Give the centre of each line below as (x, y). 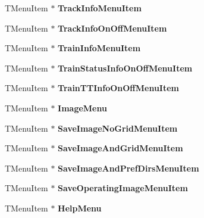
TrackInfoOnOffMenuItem (112, 28)
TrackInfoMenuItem (100, 8)
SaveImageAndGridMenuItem (120, 148)
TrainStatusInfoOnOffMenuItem (125, 68)
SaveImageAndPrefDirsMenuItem (128, 168)
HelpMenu (80, 208)
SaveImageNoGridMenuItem (118, 128)
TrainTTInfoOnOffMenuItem (118, 88)
